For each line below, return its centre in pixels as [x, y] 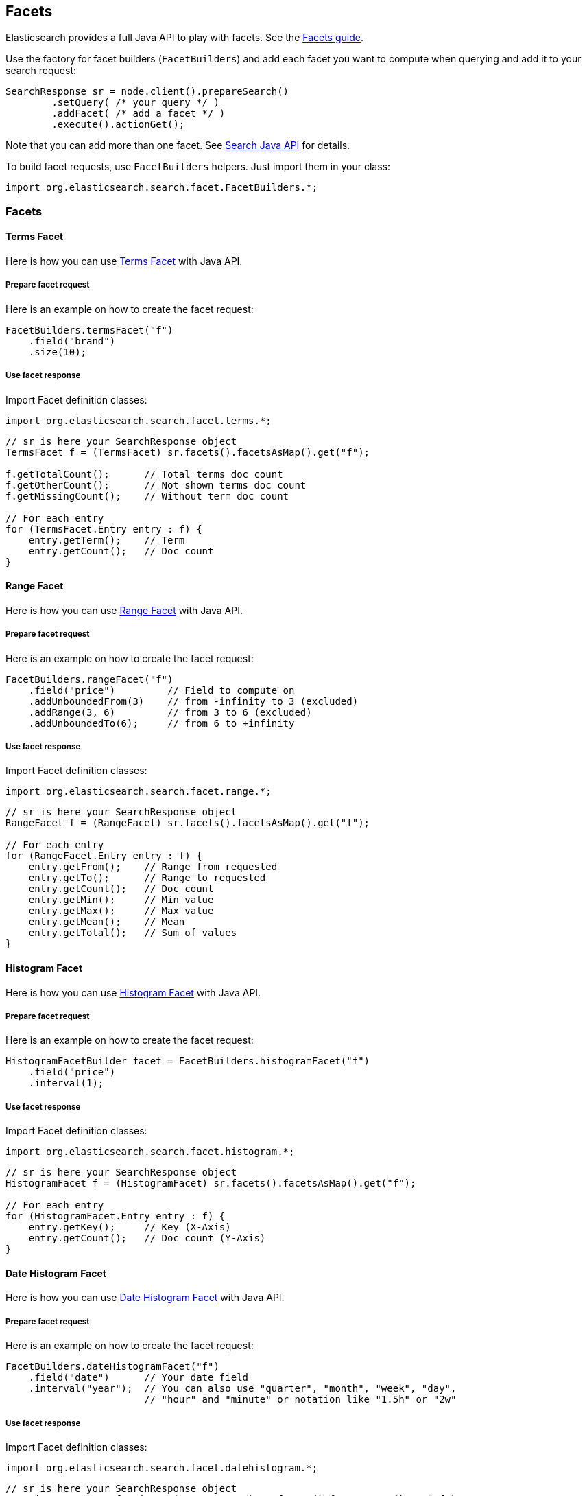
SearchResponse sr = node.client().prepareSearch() [147, 92]
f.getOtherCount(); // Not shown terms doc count [156, 485]
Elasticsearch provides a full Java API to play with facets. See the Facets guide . [184, 38]
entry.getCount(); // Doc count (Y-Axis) [147, 1238]
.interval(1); [66, 1083]
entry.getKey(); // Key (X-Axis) [130, 1227]
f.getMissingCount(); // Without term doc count [147, 496]
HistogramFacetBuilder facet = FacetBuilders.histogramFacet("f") [188, 1061]
